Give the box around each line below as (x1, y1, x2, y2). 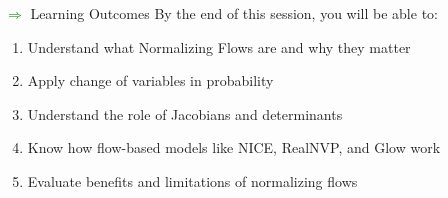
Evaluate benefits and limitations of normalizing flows (27, 170, 358, 191)
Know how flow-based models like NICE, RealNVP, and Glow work (27, 137, 441, 158)
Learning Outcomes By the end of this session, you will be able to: (30, 3, 438, 23)
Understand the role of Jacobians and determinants (27, 103, 343, 124)
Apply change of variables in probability (27, 70, 274, 91)
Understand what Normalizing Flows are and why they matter (27, 36, 411, 57)
